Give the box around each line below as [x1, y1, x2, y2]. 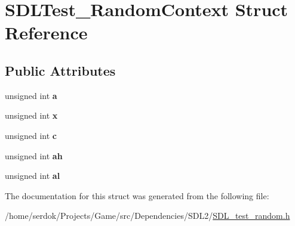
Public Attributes [5, 61, 116, 79]
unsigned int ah [5, 149, 63, 162]
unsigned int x [5, 109, 58, 122]
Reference [5, 20, 88, 45]
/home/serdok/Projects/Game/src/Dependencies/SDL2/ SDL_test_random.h [5, 209, 290, 222]
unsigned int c [5, 129, 57, 141]
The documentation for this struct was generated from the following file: [5, 189, 269, 202]
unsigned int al [5, 169, 60, 182]
